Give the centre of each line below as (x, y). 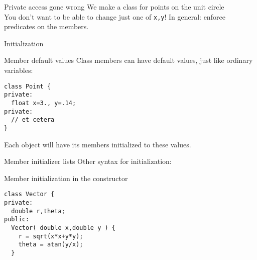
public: (17, 220)
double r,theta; (38, 211)
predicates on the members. (46, 26)
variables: (19, 70)
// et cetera (33, 120)
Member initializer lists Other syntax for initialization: (88, 161)
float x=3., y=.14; (44, 103)
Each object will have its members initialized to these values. (98, 144)
